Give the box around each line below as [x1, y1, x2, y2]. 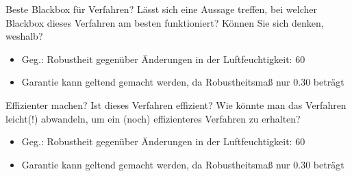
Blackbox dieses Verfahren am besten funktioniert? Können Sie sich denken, [5, 15, 324, 29]
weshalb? [5, 29, 43, 43]
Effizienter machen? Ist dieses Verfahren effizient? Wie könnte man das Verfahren [5, 97, 347, 112]
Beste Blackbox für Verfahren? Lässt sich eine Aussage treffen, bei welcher [5, 2, 317, 16]
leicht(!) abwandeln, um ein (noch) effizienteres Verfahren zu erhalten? [5, 111, 301, 125]
